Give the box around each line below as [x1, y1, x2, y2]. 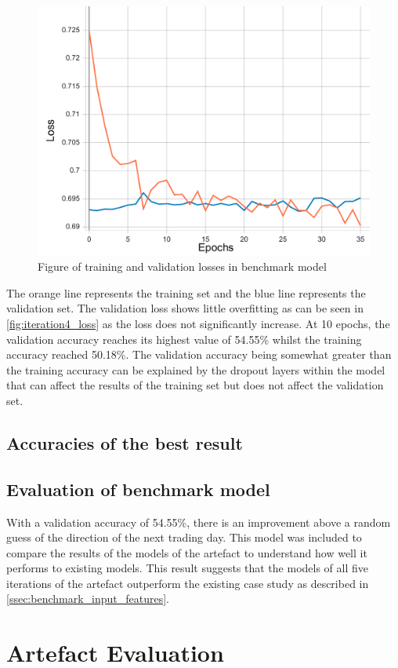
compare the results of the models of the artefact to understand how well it [6, 544, 367, 560]
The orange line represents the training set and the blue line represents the [6, 284, 366, 301]
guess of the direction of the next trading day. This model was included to [6, 529, 362, 546]
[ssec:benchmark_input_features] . [6, 590, 170, 607]
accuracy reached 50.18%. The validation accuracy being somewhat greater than [6, 346, 392, 363]
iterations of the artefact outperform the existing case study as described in [6, 575, 369, 591]
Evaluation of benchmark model [6, 476, 270, 501]
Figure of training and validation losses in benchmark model [38, 258, 327, 275]
